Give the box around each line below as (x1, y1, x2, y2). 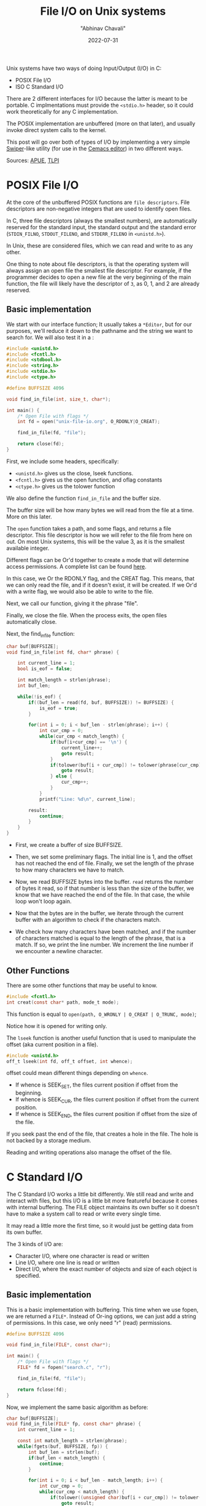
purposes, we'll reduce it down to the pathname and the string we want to (6, 327, 193, 334)
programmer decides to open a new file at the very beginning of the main (6, 273, 191, 281)
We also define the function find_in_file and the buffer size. (6, 494, 161, 502)
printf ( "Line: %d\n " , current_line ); (39, 796, 136, 802)
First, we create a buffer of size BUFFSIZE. (15, 841, 123, 849)
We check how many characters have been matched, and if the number (15, 928, 196, 935)
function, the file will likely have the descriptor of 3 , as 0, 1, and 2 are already (6, 279, 200, 287)
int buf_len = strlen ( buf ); (28, 1449, 100, 1455)
